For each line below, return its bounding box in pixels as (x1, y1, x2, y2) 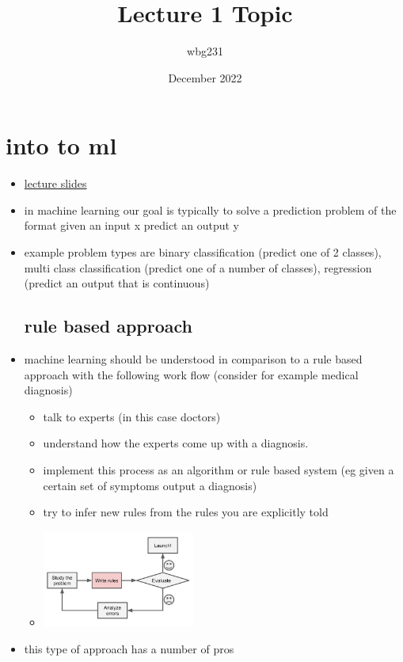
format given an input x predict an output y (24, 217, 239, 234)
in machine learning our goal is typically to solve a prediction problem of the (24, 201, 397, 218)
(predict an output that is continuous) (24, 275, 210, 291)
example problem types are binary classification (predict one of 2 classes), (24, 244, 382, 261)
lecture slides (24, 175, 87, 192)
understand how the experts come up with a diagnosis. (43, 435, 309, 451)
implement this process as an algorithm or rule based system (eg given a (43, 461, 394, 477)
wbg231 (187, 43, 223, 59)
